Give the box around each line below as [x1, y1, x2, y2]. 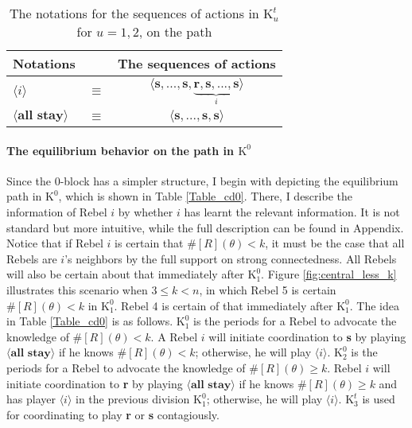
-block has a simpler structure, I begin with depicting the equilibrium [60, 172, 398, 189]
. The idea [349, 297, 399, 313]
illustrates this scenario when [6, 282, 148, 298]
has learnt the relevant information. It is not [184, 204, 400, 220]
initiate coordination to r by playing [6, 375, 183, 391]
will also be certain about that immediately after [6, 266, 244, 282]
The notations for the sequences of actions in [10, 4, 259, 22]
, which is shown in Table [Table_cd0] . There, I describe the [58, 188, 352, 204]
